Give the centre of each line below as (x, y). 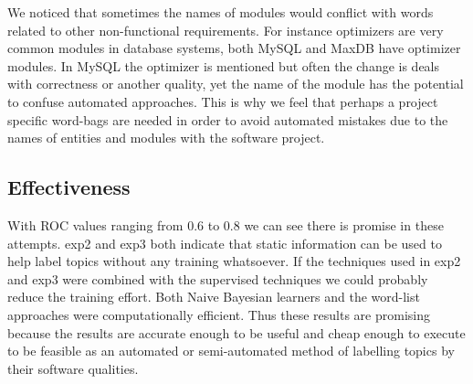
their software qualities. (73, 368)
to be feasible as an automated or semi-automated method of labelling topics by (231, 351)
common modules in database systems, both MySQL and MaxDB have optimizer (234, 48)
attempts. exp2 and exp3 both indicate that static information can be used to (225, 243)
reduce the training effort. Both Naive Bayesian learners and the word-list (214, 297)
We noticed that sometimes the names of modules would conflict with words (221, 12)
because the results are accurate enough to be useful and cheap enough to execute (236, 332)
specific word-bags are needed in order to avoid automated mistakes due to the (228, 119)
